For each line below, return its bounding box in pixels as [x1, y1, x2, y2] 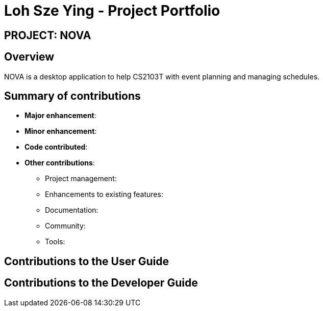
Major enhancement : [24, 111, 96, 120]
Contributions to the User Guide [4, 255, 169, 268]
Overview [4, 50, 55, 64]
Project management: [45, 174, 117, 183]
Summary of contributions [4, 90, 141, 103]
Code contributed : [24, 143, 88, 152]
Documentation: [45, 206, 98, 215]
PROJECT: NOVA [4, 29, 91, 42]
